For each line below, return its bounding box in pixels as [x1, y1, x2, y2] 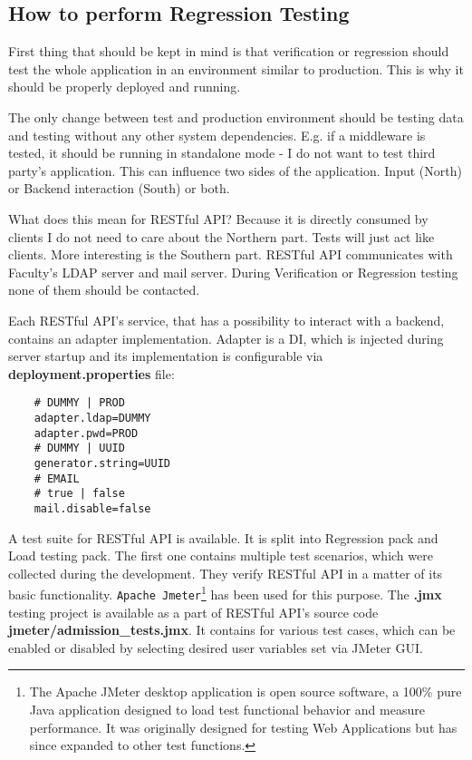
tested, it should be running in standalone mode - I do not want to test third [8, 143, 436, 162]
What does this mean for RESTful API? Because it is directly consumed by [8, 209, 429, 228]
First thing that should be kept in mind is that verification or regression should [8, 42, 449, 61]
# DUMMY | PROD [34, 396, 125, 410]
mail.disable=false [34, 502, 151, 515]
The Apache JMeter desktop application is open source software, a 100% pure [29, 682, 462, 701]
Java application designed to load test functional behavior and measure [29, 700, 425, 719]
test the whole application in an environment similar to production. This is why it [8, 59, 464, 78]
